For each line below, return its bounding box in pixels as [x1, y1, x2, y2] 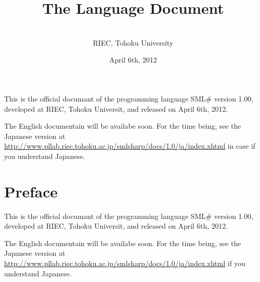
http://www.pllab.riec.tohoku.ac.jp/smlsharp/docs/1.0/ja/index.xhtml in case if [4, 140, 255, 151]
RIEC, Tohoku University [93, 37, 174, 48]
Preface [4, 180, 58, 202]
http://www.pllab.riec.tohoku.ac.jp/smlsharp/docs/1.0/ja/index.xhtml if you [4, 257, 246, 268]
